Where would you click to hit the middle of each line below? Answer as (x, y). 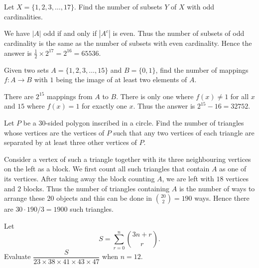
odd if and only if (70, 33)
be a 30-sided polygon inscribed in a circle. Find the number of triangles (133, 122)
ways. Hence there (222, 198)
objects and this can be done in (104, 198)
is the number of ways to (217, 188)
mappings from (70, 96)
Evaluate (17, 256)
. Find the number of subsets (118, 6)
